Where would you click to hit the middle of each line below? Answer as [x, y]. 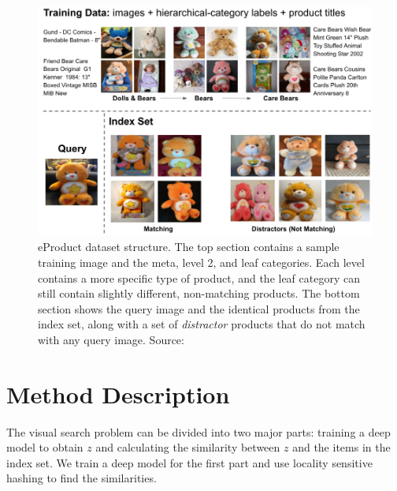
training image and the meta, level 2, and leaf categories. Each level [201, 262]
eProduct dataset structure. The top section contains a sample [189, 247]
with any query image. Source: [111, 339]
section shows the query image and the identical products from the [199, 308]
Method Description [118, 394]
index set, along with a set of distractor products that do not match [202, 324]
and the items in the [341, 447]
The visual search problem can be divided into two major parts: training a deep [198, 431]
